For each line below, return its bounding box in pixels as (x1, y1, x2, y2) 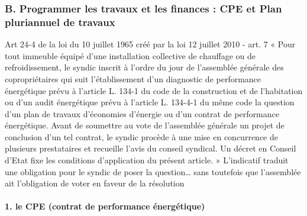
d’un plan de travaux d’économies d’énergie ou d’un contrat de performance (5, 107, 279, 120)
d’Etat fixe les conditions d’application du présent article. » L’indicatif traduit (5, 154, 289, 166)
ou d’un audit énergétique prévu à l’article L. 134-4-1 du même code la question (5, 96, 295, 108)
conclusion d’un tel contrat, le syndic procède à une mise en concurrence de (5, 130, 278, 143)
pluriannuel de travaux (5, 14, 115, 29)
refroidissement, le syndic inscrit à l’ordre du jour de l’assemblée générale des (5, 61, 284, 73)
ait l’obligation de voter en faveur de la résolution (5, 177, 185, 189)
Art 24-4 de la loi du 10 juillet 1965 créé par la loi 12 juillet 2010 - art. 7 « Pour (5, 38, 296, 50)
